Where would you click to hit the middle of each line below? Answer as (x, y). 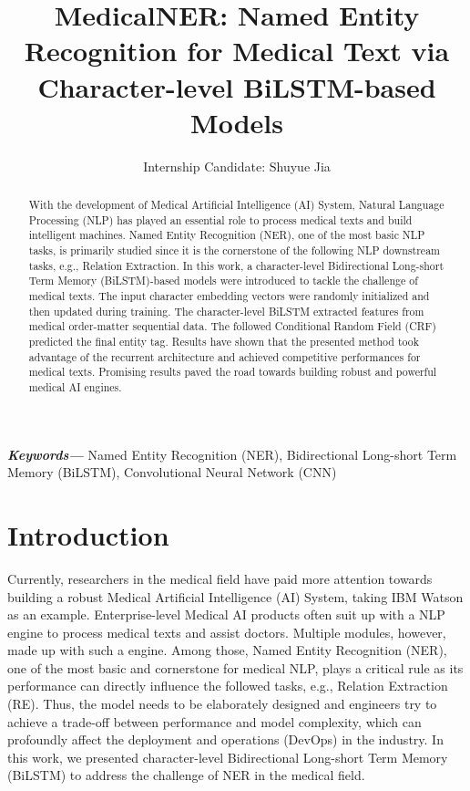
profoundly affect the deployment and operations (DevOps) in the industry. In (225, 739)
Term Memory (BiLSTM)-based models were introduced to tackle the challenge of (223, 281)
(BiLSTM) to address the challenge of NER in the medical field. (186, 775)
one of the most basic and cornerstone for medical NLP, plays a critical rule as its (235, 667)
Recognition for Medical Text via (237, 51)
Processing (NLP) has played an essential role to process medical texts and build (220, 219)
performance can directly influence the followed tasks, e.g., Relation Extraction (228, 686)
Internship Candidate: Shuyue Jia (237, 166)
